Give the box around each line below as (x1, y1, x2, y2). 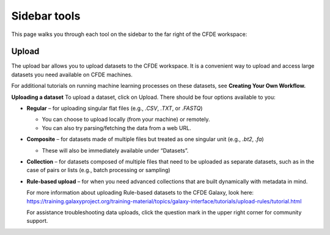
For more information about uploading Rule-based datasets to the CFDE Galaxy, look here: (26, 189, 254, 197)
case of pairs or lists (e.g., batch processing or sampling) (26, 167, 170, 174)
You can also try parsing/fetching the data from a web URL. (42, 124, 192, 131)
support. (26, 217, 48, 225)
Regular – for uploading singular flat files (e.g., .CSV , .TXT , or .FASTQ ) (26, 104, 203, 112)
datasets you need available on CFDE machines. (11, 71, 133, 78)
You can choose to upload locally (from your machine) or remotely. (42, 116, 210, 123)
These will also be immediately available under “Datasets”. (42, 146, 189, 154)
